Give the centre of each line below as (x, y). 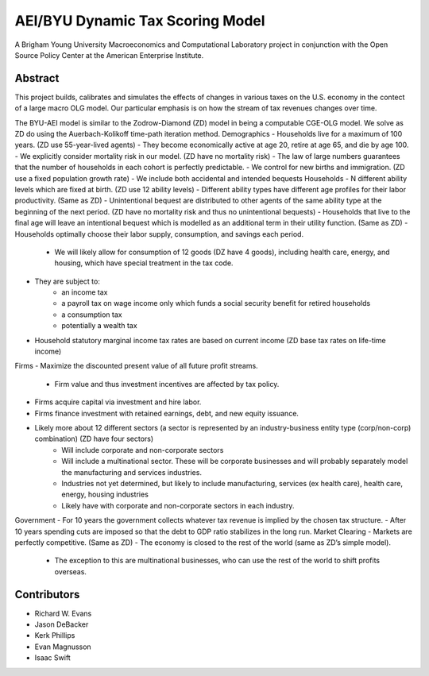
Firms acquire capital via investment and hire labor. (118, 402)
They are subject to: (68, 281)
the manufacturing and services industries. (132, 472)
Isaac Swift (52, 658)
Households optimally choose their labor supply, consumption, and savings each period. (159, 234)
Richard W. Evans (63, 613)
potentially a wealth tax (100, 326)
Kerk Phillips (55, 635)
